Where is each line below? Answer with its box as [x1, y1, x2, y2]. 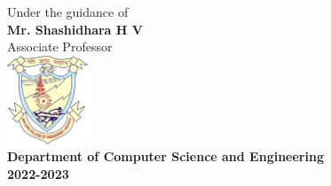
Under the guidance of [7, 3, 129, 20]
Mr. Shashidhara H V [7, 19, 143, 38]
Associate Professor [7, 37, 113, 56]
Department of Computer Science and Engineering [7, 147, 324, 166]
